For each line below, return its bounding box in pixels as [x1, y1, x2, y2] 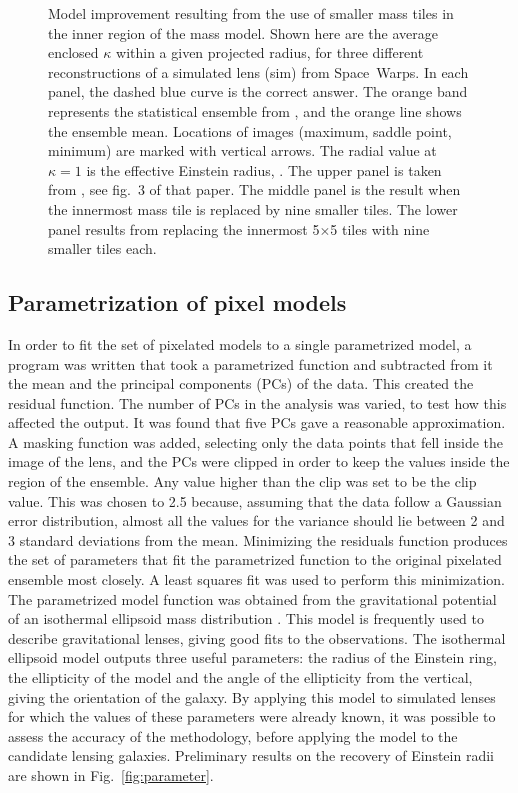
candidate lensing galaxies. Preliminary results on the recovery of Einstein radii [8, 745, 494, 766]
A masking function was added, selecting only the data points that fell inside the [8, 431, 504, 452]
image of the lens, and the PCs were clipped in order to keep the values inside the [8, 451, 510, 472]
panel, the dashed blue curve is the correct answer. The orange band [48, 81, 468, 102]
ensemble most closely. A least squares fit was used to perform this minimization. [8, 569, 505, 590]
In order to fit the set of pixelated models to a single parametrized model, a [8, 333, 472, 354]
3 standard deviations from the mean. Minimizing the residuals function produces [8, 529, 508, 550]
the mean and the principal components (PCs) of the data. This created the [8, 373, 474, 394]
